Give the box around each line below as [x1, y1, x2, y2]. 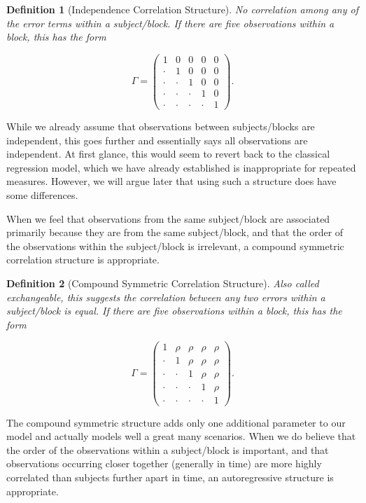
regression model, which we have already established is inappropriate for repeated [6, 160, 356, 174]
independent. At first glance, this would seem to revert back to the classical [6, 146, 330, 161]
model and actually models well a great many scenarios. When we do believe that [6, 429, 356, 443]
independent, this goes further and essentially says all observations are [6, 132, 308, 147]
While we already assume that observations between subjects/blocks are [6, 119, 315, 133]
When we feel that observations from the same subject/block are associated [6, 211, 330, 226]
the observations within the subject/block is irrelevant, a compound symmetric [6, 238, 344, 253]
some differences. [6, 187, 78, 202]
